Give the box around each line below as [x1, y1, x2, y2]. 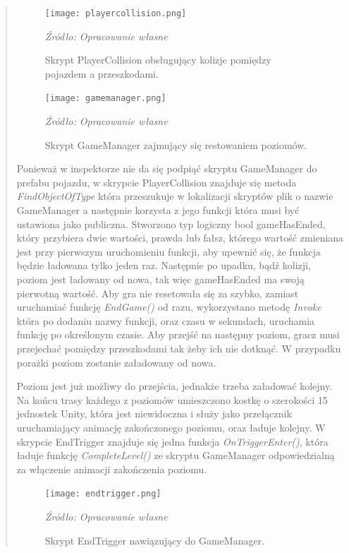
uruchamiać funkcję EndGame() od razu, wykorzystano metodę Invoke [16, 299, 322, 314]
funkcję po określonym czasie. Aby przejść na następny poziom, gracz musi [16, 327, 340, 342]
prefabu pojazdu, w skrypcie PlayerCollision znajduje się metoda [16, 174, 297, 189]
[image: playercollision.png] [44, 8, 187, 18]
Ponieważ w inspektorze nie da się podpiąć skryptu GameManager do [16, 161, 317, 176]
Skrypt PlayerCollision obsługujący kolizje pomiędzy [44, 52, 271, 67]
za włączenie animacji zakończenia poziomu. [16, 461, 207, 476]
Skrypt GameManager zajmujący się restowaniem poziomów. [44, 137, 307, 152]
